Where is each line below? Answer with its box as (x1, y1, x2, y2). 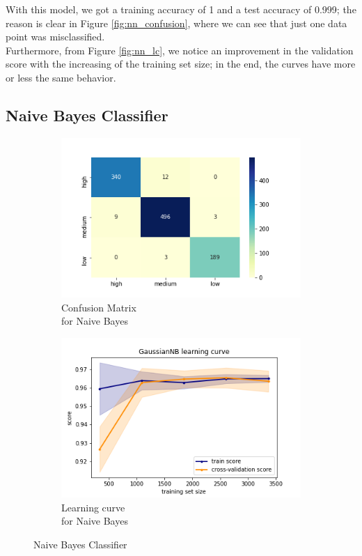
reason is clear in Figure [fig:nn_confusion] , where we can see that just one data (6, 15, 347, 30)
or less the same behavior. (6, 70, 116, 84)
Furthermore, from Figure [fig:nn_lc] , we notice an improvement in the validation (6, 43, 354, 57)
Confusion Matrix (61, 300, 136, 314)
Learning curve (61, 500, 125, 514)
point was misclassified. (6, 29, 105, 44)
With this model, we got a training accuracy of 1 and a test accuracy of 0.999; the (6, 2, 356, 16)
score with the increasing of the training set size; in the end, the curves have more (6, 56, 356, 71)
